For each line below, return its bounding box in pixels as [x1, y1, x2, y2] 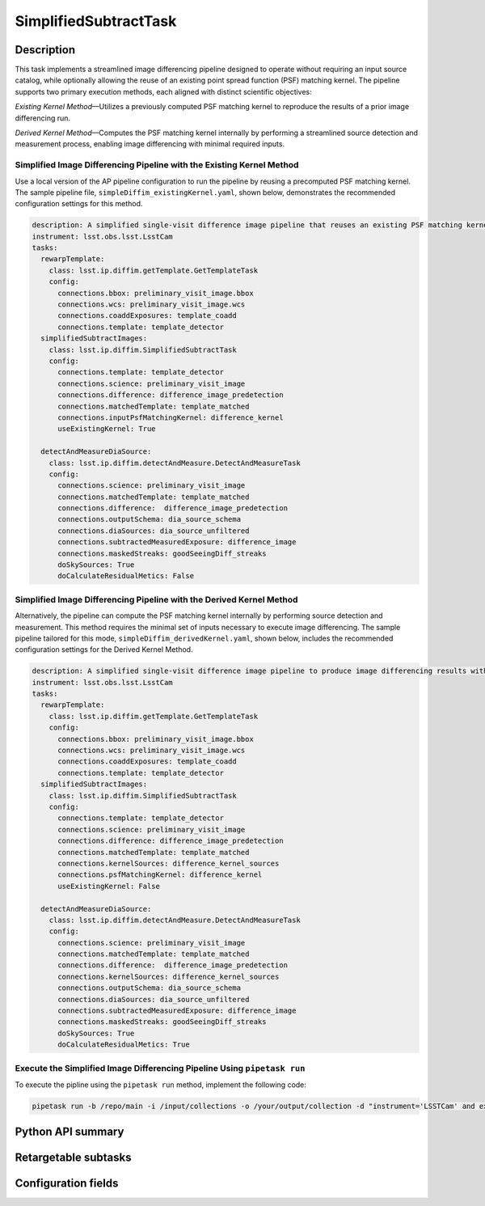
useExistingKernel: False [57, 882, 161, 891]
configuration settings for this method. [15, 199, 143, 209]
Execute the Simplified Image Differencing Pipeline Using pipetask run [15, 1062, 306, 1073]
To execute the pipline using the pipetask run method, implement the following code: [15, 1080, 307, 1090]
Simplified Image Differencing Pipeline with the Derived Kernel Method [15, 594, 298, 605]
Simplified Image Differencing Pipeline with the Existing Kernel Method [15, 159, 299, 171]
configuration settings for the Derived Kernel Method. [15, 645, 193, 654]
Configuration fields [15, 1177, 119, 1191]
